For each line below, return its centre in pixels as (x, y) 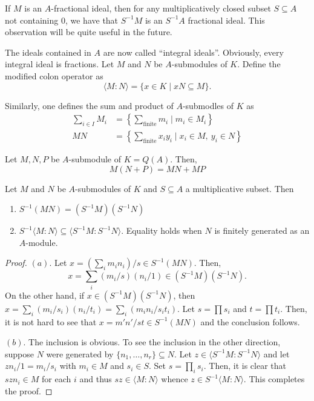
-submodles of (208, 105)
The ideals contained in (48, 52)
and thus (96, 379)
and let (276, 353)
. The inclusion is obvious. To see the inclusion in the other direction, (152, 342)
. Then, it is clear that (245, 366)
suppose (19, 353)
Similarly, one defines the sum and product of (89, 105)
